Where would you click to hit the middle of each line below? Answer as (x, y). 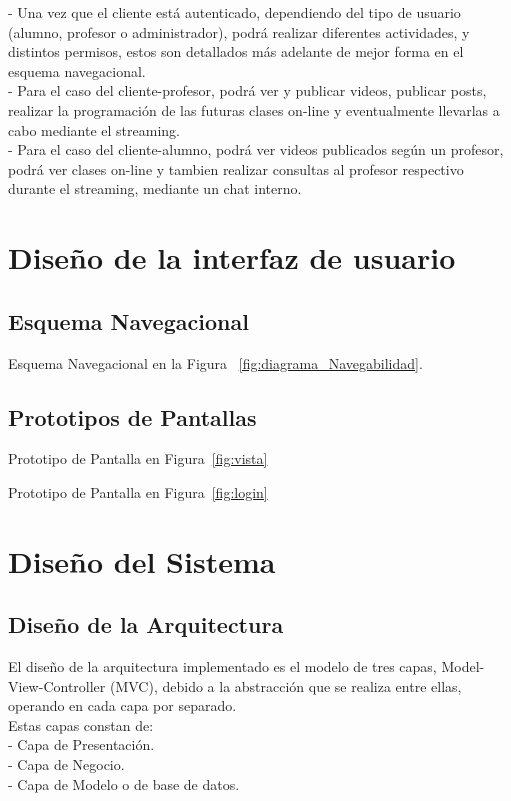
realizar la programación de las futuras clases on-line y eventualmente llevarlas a (254, 109)
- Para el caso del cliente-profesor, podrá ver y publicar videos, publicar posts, (247, 90)
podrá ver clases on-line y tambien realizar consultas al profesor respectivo (236, 168)
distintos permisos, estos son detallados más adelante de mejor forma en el (236, 51)
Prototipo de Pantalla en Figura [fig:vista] (138, 458)
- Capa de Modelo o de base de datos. (124, 783)
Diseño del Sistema (142, 560)
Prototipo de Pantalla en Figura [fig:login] (138, 491)
